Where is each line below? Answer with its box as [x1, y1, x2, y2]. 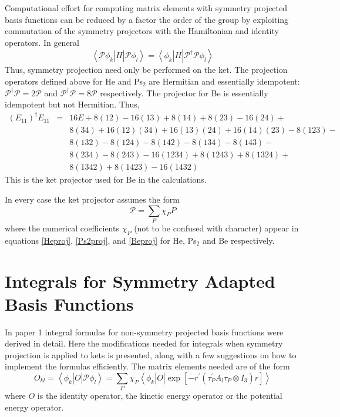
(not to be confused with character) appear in [134, 221, 299, 234]
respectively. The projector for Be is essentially [100, 86, 268, 99]
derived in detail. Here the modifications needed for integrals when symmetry [5, 337, 283, 349]
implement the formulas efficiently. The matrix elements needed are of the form [5, 360, 290, 372]
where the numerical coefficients [5, 221, 119, 234]
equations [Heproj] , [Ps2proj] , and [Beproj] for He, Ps [5, 234, 197, 246]
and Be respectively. [202, 234, 275, 246]
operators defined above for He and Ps [5, 75, 143, 87]
